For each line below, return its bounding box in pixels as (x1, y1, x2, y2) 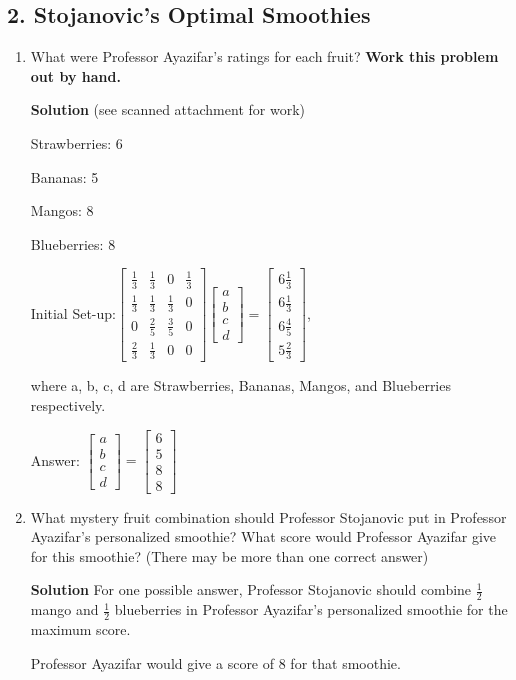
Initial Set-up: (30, 302, 116, 323)
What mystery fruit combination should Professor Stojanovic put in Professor (30, 506, 507, 527)
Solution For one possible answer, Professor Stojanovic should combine (30, 579, 472, 600)
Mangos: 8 (30, 200, 94, 221)
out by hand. (30, 65, 121, 86)
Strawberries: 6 (30, 132, 123, 153)
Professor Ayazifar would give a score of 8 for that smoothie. (30, 652, 401, 673)
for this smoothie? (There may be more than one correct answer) (30, 545, 429, 566)
